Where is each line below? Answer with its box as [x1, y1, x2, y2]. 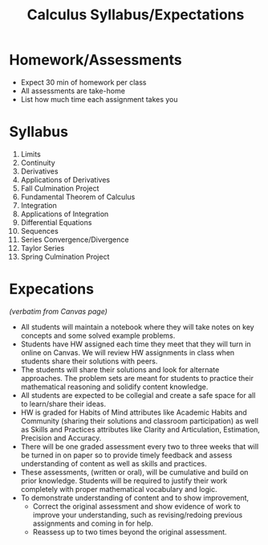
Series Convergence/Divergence [20, 235, 129, 244]
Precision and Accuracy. [20, 432, 102, 443]
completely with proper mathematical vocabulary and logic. [20, 484, 217, 494]
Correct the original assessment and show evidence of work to [32, 501, 241, 511]
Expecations [9, 280, 95, 298]
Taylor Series [20, 243, 65, 252]
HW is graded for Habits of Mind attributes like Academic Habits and [20, 408, 247, 417]
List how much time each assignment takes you [20, 94, 179, 104]
